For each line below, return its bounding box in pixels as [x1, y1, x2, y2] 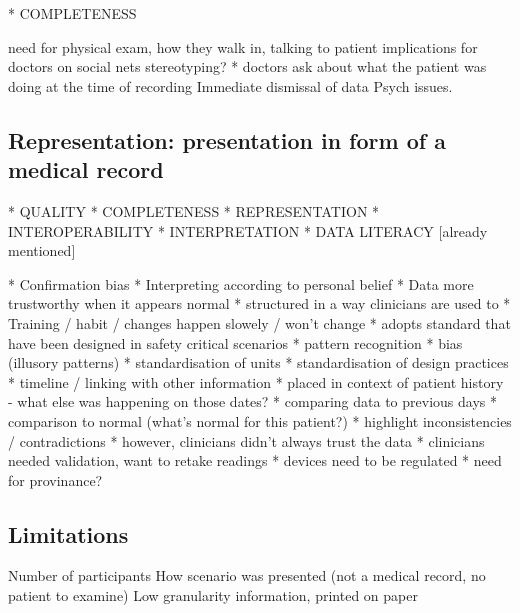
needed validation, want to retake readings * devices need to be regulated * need [8, 450, 502, 471]
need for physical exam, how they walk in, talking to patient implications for [8, 36, 478, 57]
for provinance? [8, 469, 103, 490]
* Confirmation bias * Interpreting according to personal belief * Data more [8, 273, 474, 294]
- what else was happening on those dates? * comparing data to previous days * [8, 391, 497, 412]
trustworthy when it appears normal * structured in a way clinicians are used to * [8, 293, 511, 314]
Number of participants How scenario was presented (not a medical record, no [8, 565, 486, 586]
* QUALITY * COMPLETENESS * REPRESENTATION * [8, 200, 380, 221]
